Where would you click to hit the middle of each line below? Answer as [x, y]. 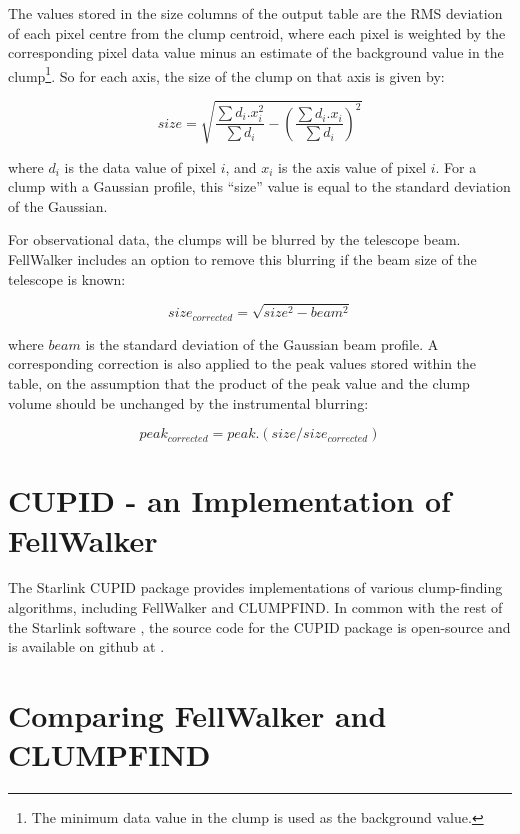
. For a [456, 166]
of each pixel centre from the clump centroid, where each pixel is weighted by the [257, 32]
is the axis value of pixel [352, 166]
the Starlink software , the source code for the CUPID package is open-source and [259, 626]
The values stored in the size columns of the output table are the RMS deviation [255, 13]
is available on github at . [86, 646]
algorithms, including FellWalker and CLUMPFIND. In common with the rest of [255, 607]
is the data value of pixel [140, 166]
